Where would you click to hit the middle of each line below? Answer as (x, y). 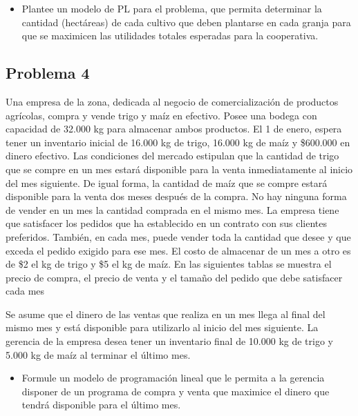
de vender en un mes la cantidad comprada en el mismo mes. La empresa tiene (172, 209)
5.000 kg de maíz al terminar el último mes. (98, 354)
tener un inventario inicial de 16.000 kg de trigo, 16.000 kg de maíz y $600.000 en (178, 142)
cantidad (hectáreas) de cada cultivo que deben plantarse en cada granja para (186, 22)
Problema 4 (48, 73)
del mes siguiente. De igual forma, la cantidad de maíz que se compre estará (167, 182)
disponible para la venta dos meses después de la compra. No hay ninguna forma (176, 196)
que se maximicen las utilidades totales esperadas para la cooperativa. (170, 36)
